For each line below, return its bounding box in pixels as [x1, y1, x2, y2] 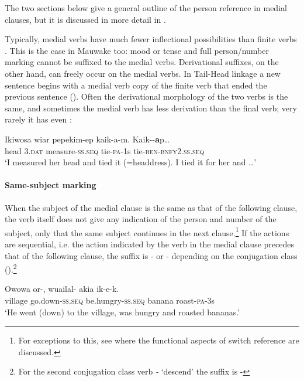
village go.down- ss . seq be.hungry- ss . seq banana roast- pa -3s [5, 294, 215, 306]
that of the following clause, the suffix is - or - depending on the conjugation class [5, 249, 298, 261]
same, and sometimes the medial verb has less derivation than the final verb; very [5, 101, 297, 114]
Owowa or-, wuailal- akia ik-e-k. [5, 283, 119, 295]
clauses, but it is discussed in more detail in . [5, 13, 166, 25]
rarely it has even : [5, 113, 72, 125]
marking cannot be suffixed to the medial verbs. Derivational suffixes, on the [5, 56, 279, 68]
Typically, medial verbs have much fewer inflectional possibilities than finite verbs [5, 33, 297, 45]
